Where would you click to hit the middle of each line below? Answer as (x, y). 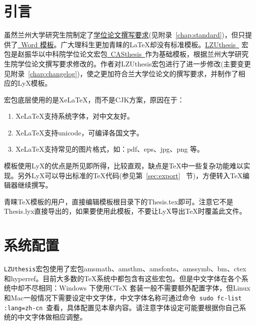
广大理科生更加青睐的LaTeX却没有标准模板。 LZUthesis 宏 (155, 44)
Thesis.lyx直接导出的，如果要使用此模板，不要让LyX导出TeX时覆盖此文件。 (125, 211)
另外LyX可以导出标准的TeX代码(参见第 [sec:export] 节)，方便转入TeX (130, 175)
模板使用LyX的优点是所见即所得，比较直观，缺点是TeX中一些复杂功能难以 (124, 166)
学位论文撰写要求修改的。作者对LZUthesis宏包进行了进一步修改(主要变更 (134, 63)
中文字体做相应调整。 (52, 317)
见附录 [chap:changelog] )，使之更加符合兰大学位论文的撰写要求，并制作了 (121, 73)
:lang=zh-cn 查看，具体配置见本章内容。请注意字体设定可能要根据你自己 (122, 307)
